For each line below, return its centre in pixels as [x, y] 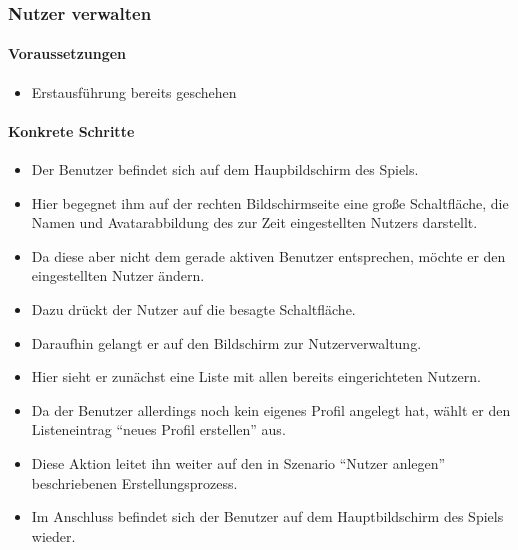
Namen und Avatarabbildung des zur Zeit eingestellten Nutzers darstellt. [254, 222]
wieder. [53, 535]
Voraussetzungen [67, 53]
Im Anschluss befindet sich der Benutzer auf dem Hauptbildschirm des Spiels [267, 516]
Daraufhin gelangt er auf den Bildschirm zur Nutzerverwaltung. [226, 342]
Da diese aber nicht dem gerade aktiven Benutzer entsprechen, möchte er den [268, 255]
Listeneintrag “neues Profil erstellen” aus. [158, 429]
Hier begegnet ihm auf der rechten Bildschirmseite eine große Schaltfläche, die [270, 202]
